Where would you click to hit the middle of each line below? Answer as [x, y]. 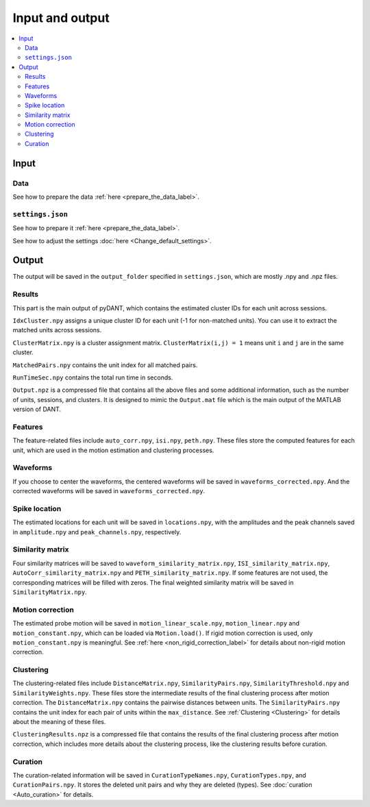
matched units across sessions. [57, 330]
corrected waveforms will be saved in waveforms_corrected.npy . [109, 491]
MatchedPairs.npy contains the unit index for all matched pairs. [105, 365]
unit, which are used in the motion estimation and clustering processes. [113, 450]
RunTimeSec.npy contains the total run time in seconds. [93, 377]
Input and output [61, 18]
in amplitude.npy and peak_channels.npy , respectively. [97, 532]
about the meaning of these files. [59, 722]
